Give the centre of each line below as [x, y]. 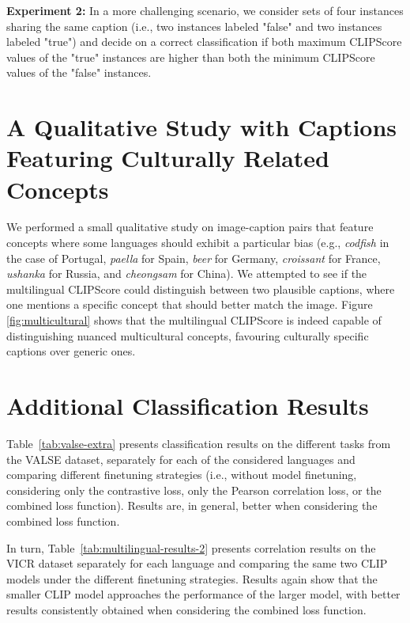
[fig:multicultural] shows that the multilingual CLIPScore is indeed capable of [194, 320]
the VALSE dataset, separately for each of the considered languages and [181, 459]
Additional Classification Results [188, 405]
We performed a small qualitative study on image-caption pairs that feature [190, 227]
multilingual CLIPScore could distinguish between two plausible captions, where [201, 289]
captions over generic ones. [71, 351]
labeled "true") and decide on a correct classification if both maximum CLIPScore [204, 42]
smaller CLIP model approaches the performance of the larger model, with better [203, 594]
